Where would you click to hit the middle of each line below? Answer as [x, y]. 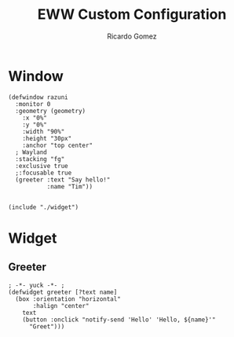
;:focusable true [44, 173]
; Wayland [31, 152]
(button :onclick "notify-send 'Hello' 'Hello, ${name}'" [119, 320]
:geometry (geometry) [51, 111]
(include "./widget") [44, 207]
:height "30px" [47, 138]
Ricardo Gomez [132, 36]
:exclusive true [42, 166]
